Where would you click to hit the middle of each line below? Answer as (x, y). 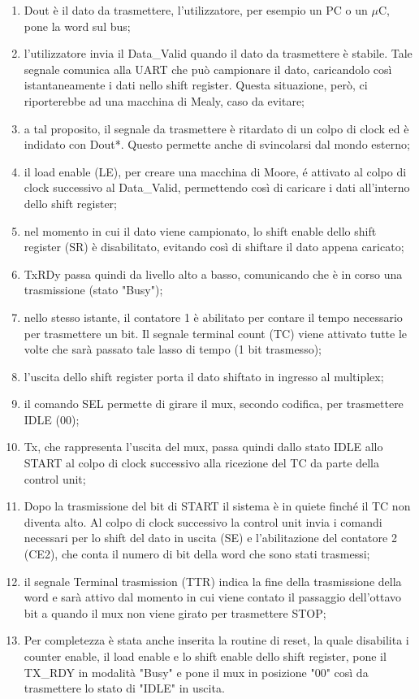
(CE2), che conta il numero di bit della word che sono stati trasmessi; (197, 554)
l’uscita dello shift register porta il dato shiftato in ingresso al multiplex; (204, 376)
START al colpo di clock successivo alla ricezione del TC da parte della (201, 463)
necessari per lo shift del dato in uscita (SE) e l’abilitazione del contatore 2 (210, 538)
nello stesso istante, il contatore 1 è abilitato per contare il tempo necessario (213, 317)
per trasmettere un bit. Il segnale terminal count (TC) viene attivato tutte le (216, 333)
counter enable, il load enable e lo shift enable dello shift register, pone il (205, 656)
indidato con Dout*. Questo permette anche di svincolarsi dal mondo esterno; (217, 144)
